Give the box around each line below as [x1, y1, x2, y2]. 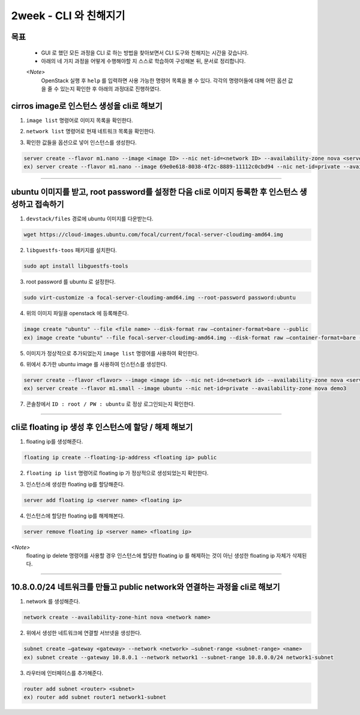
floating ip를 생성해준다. [26, 438, 83, 445]
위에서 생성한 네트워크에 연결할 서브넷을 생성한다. [26, 629, 142, 636]
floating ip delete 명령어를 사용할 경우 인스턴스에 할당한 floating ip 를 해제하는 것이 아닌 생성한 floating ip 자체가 [26, 552, 291, 559]
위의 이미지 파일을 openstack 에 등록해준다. [26, 310, 129, 317]
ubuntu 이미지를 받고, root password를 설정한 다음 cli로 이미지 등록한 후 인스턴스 [11, 187, 298, 197]
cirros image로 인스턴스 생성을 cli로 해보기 [11, 101, 163, 111]
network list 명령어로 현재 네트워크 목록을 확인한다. [26, 128, 155, 135]
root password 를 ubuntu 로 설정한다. [26, 278, 116, 285]
